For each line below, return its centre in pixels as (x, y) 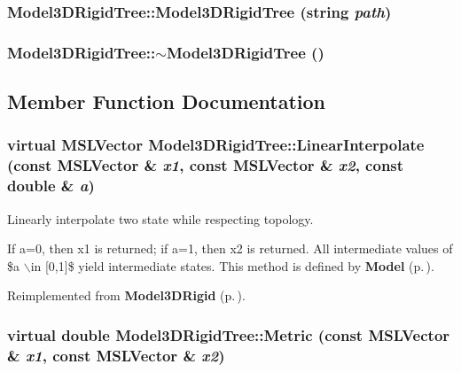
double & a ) (51, 186)
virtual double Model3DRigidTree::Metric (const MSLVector (229, 334)
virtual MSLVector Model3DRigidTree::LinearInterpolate (216, 145)
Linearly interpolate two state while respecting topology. (160, 218)
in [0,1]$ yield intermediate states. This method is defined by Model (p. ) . (232, 265)
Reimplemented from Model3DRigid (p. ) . (126, 295)
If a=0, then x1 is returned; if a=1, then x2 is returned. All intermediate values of (230, 248)
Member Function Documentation (167, 101)
